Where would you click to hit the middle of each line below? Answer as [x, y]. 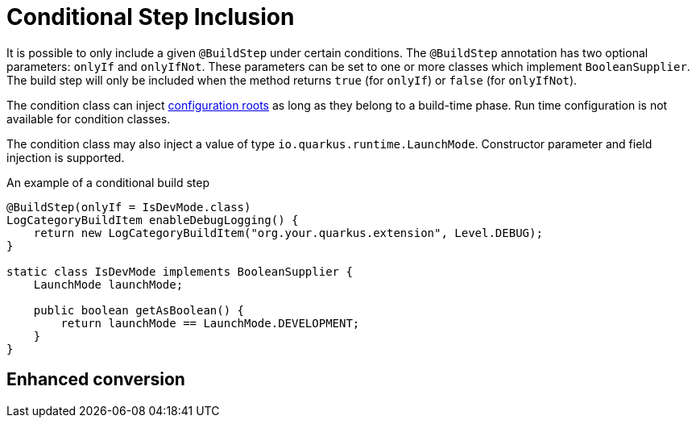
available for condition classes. [89, 118]
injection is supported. [66, 157]
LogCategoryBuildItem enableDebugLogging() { [153, 220]
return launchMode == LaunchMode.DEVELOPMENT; [210, 323]
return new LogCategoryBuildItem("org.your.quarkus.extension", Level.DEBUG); [288, 233]
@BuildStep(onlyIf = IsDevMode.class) [129, 207]
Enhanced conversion [96, 380]
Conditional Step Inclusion [151, 17]
